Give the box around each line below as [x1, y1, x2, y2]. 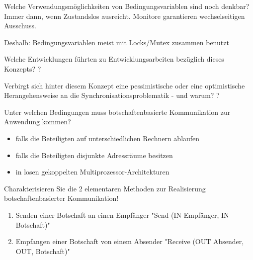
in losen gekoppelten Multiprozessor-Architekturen [15, 167, 169, 177]
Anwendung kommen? [4, 116, 71, 127]
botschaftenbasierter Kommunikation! [4, 193, 119, 203]
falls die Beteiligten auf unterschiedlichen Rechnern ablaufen [15, 133, 200, 143]
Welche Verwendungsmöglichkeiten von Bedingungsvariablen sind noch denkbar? [4, 1, 250, 11]
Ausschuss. [4, 20, 36, 31]
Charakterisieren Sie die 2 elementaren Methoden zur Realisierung [4, 183, 206, 193]
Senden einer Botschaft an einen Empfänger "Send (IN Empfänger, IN [15, 209, 229, 220]
